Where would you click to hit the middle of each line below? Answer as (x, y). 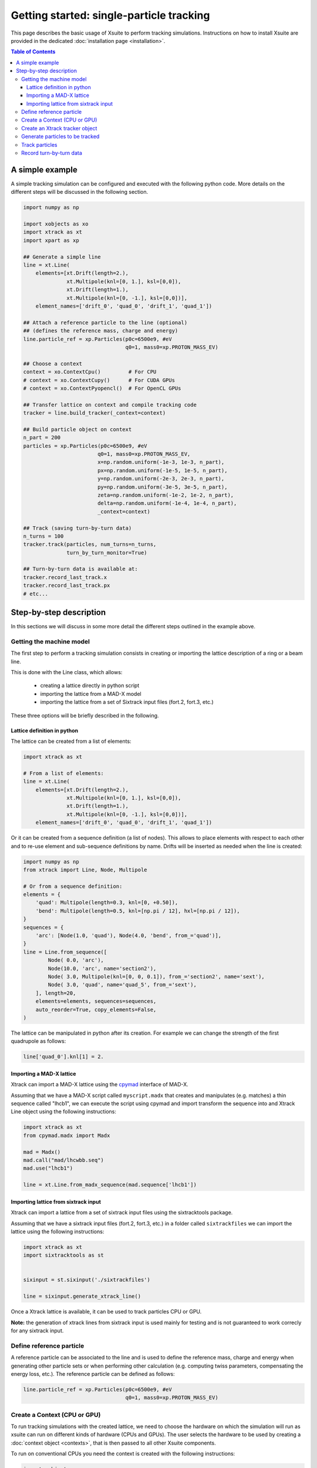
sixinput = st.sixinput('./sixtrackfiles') (87, 1280)
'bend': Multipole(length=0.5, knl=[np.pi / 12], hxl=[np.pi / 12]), (138, 911)
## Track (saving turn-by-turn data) (77, 528)
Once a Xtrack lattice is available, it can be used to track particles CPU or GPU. (106, 1312)
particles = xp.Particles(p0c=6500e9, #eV (85, 446)
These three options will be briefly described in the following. (85, 715)
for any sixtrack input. (37, 1331)
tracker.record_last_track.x (65, 577)
